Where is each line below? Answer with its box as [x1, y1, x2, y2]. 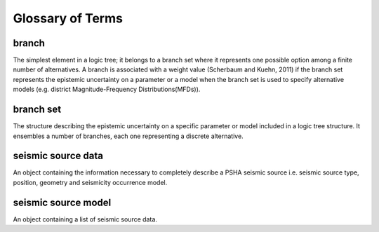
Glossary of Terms [13, 11, 123, 26]
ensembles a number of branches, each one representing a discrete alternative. [13, 132, 244, 140]
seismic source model [13, 196, 112, 208]
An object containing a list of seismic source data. [13, 214, 158, 224]
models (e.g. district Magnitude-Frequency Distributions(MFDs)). [13, 85, 201, 94]
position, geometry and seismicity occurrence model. [13, 178, 168, 186]
